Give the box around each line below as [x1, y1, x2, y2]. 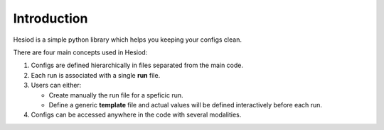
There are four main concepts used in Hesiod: [13, 48, 148, 57]
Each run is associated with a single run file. [31, 71, 161, 79]
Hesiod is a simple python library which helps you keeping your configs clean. [13, 35, 242, 44]
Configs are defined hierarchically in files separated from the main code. [31, 61, 244, 70]
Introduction [13, 11, 88, 26]
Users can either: [31, 81, 82, 90]
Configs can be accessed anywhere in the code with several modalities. [31, 110, 242, 119]
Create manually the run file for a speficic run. [48, 90, 183, 99]
